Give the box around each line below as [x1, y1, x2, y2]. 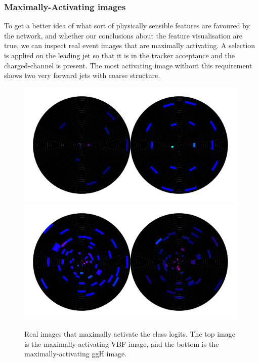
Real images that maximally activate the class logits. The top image [24, 328, 235, 339]
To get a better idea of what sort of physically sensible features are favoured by [4, 20, 250, 31]
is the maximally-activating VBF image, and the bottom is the [24, 338, 219, 349]
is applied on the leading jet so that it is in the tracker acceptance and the [4, 50, 235, 60]
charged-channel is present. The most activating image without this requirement [4, 60, 252, 70]
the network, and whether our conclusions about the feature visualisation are [4, 30, 243, 41]
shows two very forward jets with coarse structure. [4, 70, 160, 81]
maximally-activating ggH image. [24, 348, 127, 359]
